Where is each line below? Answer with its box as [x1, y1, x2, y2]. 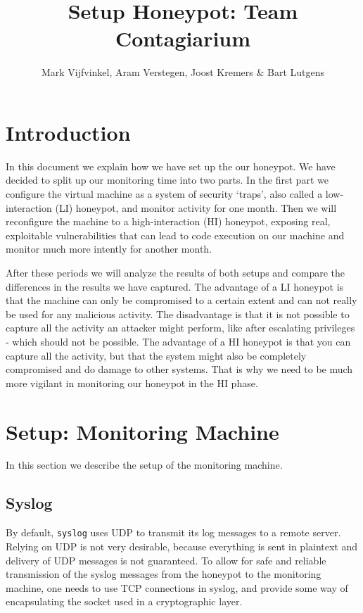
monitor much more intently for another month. [6, 241, 212, 256]
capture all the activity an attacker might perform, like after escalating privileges [6, 320, 355, 335]
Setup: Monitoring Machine [6, 417, 279, 445]
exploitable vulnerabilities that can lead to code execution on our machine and [6, 227, 345, 242]
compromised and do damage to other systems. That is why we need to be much [6, 362, 353, 377]
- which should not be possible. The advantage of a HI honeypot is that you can [6, 334, 351, 348]
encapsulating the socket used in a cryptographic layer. [6, 594, 243, 609]
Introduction [6, 118, 131, 146]
